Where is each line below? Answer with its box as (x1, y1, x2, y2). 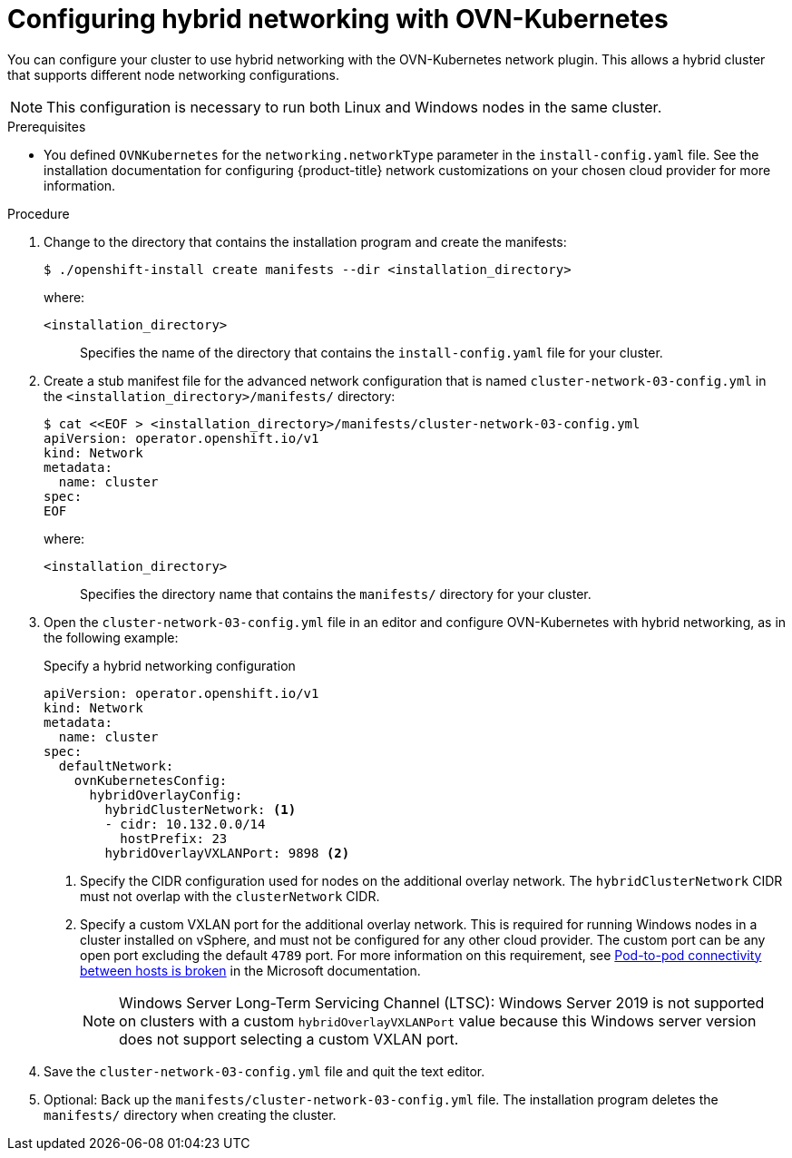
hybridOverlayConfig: (89, 787, 243, 802)
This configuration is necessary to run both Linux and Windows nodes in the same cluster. (46, 97, 662, 116)
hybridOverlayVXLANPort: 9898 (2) (104, 845, 350, 860)
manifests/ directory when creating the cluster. (44, 1106, 337, 1123)
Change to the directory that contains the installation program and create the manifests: (44, 233, 567, 250)
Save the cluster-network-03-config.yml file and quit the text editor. (44, 1063, 485, 1079)
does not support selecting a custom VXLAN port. (119, 1029, 459, 1048)
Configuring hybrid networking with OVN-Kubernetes (7, 4, 669, 34)
